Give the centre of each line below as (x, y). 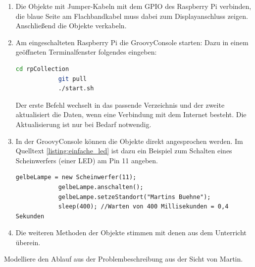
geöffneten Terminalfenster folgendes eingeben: (86, 52)
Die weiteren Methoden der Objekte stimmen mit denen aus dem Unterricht (131, 233)
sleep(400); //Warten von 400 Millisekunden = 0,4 (143, 207)
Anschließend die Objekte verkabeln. (71, 26)
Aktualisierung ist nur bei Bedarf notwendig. (83, 124)
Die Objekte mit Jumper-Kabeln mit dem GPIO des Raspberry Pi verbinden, (133, 6)
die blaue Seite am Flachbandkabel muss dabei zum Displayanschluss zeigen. (132, 16)
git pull (72, 79)
